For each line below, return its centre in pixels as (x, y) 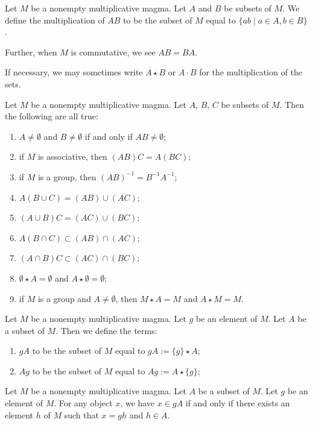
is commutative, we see (113, 52)
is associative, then (72, 156)
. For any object (83, 403)
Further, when (31, 52)
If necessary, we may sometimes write (74, 72)
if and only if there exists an (238, 403)
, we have (138, 403)
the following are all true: (52, 116)
